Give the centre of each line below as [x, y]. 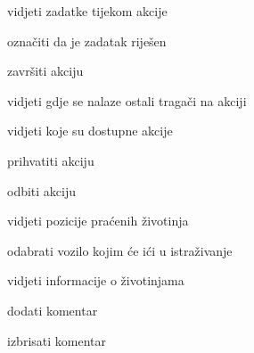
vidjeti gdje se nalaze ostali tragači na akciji [127, 100]
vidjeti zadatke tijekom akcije [87, 11]
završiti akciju [45, 71]
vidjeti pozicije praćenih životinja [98, 221]
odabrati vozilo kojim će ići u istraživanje [120, 250]
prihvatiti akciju [51, 160]
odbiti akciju [42, 190]
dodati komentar [53, 310]
